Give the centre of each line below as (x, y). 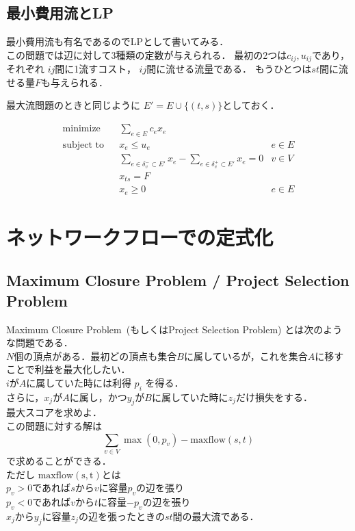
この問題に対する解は (54, 426)
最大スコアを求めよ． (54, 412)
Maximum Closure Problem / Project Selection (178, 280)
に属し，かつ (98, 397)
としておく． (251, 105)
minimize (81, 129)
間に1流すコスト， (95, 69)
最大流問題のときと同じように (73, 105)
